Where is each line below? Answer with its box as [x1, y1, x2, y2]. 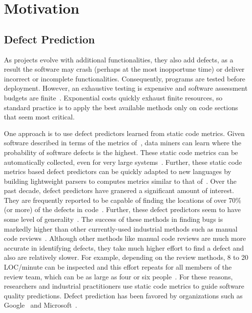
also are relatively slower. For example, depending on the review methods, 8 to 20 [4, 252, 249, 262]
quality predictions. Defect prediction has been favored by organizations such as [4, 290, 243, 300]
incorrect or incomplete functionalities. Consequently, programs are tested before [4, 73, 246, 83]
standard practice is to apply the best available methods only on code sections [4, 102, 238, 112]
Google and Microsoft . [4, 300, 77, 310]
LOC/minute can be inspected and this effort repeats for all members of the [4, 262, 232, 272]
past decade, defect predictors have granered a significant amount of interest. [4, 185, 234, 196]
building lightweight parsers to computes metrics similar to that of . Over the [4, 176, 237, 186]
